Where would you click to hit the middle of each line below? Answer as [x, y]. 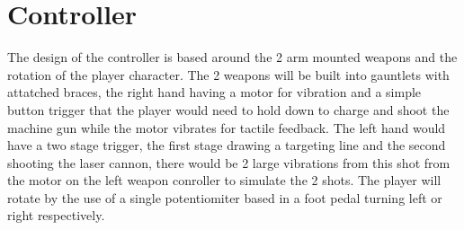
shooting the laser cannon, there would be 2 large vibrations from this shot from [229, 162]
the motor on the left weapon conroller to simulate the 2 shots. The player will [224, 180]
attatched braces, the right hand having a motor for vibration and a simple [214, 92]
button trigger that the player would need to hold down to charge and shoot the [228, 109]
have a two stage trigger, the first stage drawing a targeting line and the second [227, 145]
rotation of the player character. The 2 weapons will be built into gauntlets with [228, 74]
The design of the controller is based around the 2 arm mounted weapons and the [232, 57]
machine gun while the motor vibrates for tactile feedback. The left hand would [227, 127]
